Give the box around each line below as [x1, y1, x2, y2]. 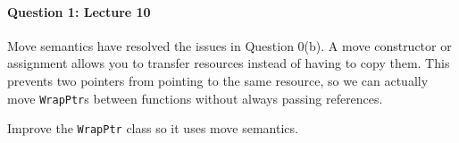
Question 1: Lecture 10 [7, 2, 151, 21]
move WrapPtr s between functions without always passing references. [7, 88, 383, 107]
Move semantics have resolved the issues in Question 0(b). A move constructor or [7, 36, 452, 55]
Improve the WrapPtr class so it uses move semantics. [7, 119, 298, 138]
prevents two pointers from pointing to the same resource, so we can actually [7, 71, 429, 89]
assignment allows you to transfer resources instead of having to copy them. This [7, 54, 450, 72]
